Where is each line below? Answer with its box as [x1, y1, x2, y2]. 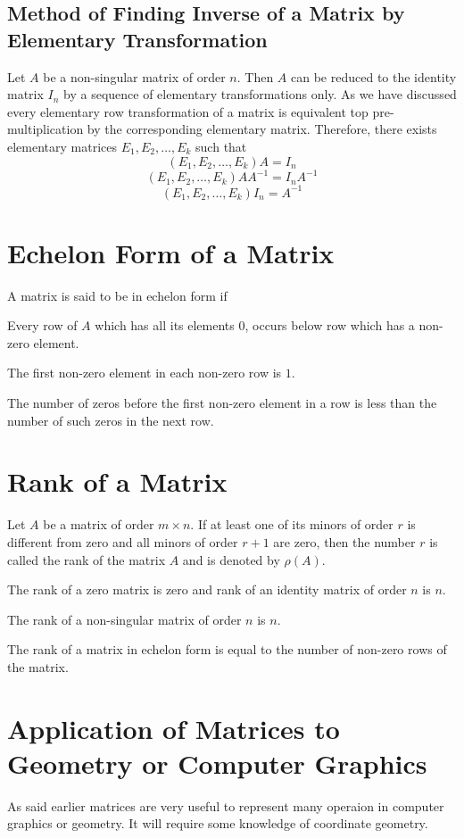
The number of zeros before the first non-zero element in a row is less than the [7, 394, 437, 412]
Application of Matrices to [7, 709, 340, 746]
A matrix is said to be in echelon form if [7, 286, 228, 304]
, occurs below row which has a [244, 316, 415, 335]
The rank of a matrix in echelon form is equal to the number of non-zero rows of [7, 640, 447, 659]
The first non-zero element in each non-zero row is [7, 363, 282, 382]
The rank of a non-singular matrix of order [7, 610, 242, 628]
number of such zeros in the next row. [7, 411, 214, 429]
